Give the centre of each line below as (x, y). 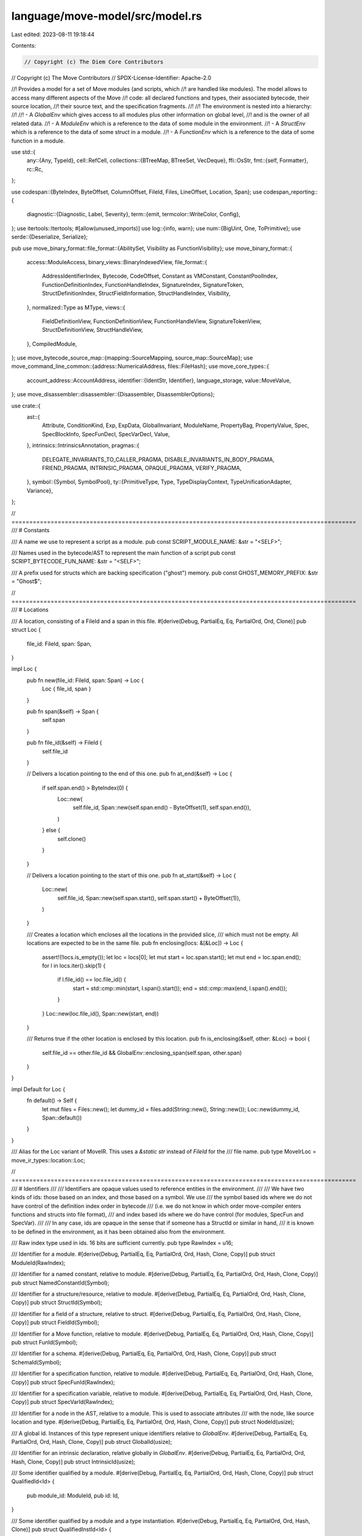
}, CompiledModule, (52, 343)
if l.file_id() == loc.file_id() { (92, 979)
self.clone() (71, 839)
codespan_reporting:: (291, 192)
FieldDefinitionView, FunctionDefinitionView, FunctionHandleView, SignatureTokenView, (152, 321)
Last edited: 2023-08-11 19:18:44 (53, 34)
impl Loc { (24, 669)
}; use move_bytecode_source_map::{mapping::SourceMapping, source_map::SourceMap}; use (132, 358)
